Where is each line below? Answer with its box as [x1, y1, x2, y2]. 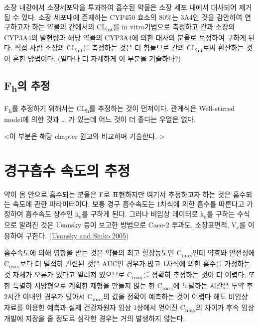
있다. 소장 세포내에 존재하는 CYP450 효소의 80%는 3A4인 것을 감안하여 [21, 11, 243, 22]
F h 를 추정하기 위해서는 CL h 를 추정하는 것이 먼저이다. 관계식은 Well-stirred [4, 103, 235, 114]
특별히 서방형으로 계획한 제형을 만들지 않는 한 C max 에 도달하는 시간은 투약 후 [12, 280, 253, 292]
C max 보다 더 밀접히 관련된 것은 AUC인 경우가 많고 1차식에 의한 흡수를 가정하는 [4, 258, 251, 270]
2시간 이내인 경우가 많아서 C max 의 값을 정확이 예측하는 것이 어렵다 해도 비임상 [4, 291, 248, 303]
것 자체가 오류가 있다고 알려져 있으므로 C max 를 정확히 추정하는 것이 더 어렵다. [4, 269, 247, 281]
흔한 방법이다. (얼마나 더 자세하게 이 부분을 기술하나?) [12, 53, 181, 64]
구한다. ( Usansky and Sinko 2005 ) [25, 230, 129, 240]
